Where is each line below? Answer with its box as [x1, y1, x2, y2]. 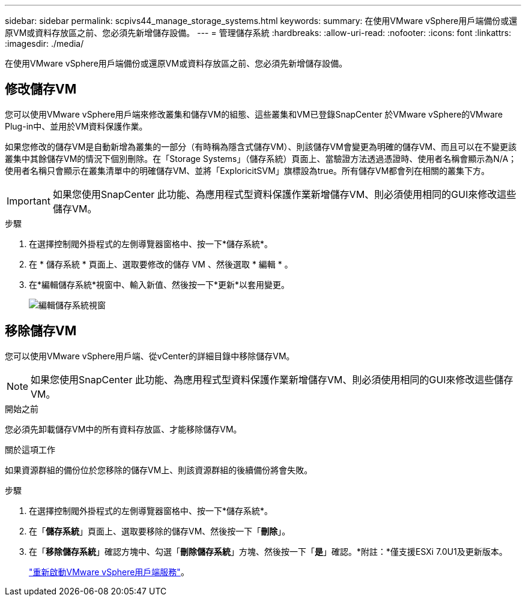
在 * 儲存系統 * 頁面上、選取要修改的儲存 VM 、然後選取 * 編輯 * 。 [29, 259, 293, 269]
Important [7, 194, 50, 207]
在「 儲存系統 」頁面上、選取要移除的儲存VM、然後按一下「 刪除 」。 [29, 525, 291, 536]
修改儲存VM [5, 82, 77, 97]
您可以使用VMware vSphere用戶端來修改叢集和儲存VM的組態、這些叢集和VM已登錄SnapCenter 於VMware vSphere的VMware [5, 109, 503, 119]
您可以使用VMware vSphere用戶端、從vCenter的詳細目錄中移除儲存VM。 [5, 350, 295, 361]
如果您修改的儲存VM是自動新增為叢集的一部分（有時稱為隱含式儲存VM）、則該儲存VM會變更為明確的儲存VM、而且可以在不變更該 [5, 141, 517, 152]
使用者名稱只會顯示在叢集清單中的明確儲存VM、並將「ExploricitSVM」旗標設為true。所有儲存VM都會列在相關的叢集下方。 [5, 165, 490, 176]
